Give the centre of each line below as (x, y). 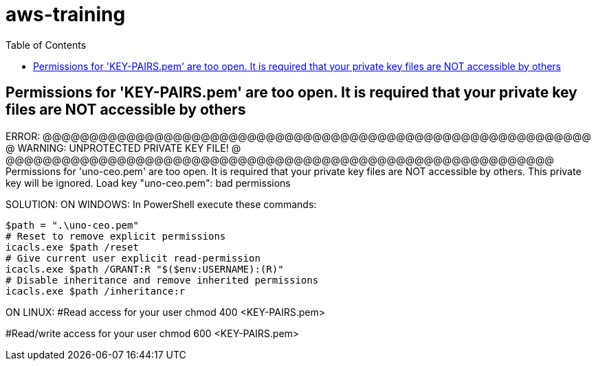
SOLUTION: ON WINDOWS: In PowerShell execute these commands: (161, 204)
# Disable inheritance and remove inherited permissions (162, 280)
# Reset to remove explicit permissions (116, 236)
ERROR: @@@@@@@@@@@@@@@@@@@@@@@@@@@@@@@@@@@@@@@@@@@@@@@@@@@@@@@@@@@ (298, 136)
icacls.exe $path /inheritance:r (96, 291)
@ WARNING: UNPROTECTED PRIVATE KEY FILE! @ (123, 148)
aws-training (66, 14)
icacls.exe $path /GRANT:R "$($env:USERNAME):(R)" (145, 269)
